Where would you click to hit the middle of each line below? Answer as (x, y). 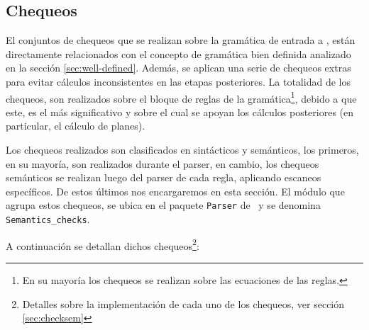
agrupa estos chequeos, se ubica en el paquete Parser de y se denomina (163, 205)
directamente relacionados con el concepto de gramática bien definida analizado (178, 53)
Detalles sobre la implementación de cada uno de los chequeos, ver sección (183, 303)
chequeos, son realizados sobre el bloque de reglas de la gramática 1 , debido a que (181, 97)
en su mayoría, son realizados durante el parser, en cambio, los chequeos (163, 163)
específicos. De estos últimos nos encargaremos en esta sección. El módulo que (175, 191)
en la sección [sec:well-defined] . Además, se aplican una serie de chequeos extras (178, 68)
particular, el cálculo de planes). (76, 126)
